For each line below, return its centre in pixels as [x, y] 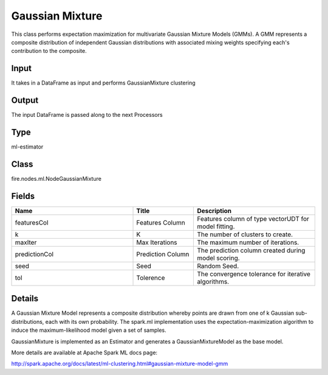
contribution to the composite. [49, 51]
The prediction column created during [251, 250]
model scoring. [218, 258]
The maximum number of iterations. [248, 242]
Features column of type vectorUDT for [253, 219]
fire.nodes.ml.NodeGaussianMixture [56, 178]
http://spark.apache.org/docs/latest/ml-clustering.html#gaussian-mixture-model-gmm [120, 364]
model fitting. [216, 226]
